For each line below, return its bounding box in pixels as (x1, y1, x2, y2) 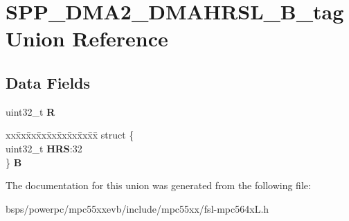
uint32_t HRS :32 (6, 141, 82, 155)
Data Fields (6, 71, 91, 93)
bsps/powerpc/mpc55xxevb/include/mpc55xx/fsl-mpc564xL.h (6, 201, 269, 215)
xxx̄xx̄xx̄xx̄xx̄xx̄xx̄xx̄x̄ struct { (6, 127, 134, 142)
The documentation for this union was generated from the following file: (6, 178, 311, 193)
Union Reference (6, 24, 168, 53)
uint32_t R (6, 104, 55, 118)
